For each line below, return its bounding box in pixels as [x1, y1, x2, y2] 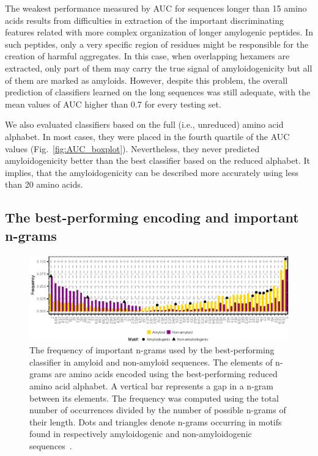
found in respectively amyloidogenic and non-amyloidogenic [29, 427, 252, 440]
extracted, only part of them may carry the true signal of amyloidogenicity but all [5, 61, 312, 74]
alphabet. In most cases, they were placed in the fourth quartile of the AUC [5, 130, 290, 142]
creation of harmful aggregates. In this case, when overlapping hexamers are [5, 50, 290, 62]
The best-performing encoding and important [5, 208, 299, 227]
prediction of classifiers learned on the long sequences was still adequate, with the [5, 86, 311, 98]
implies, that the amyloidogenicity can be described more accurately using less [5, 166, 298, 178]
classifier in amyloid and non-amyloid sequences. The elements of [29, 355, 273, 368]
